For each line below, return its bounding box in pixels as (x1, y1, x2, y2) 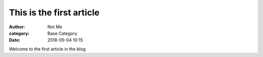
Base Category (47, 30, 77, 36)
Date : (9, 37, 20, 43)
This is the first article (9, 7, 100, 18)
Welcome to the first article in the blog (9, 46, 86, 52)
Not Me (47, 24, 63, 30)
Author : (9, 24, 25, 30)
